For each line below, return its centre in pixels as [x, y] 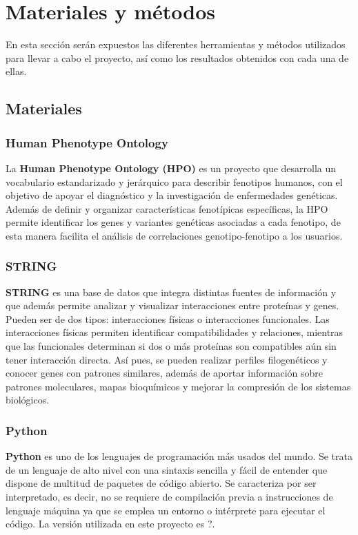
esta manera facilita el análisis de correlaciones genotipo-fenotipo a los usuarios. [174, 235]
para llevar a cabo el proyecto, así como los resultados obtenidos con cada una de [177, 57]
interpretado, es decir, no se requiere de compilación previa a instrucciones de [169, 497]
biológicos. [28, 400]
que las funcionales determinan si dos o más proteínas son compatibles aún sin [171, 346]
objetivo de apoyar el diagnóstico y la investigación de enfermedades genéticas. [172, 195]
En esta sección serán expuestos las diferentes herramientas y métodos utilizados [176, 44]
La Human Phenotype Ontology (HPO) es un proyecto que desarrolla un [171, 168]
